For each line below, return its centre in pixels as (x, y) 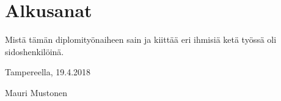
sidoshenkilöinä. (35, 51)
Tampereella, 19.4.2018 (48, 72)
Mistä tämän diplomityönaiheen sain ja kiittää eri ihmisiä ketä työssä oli (141, 39)
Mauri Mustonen (36, 92)
